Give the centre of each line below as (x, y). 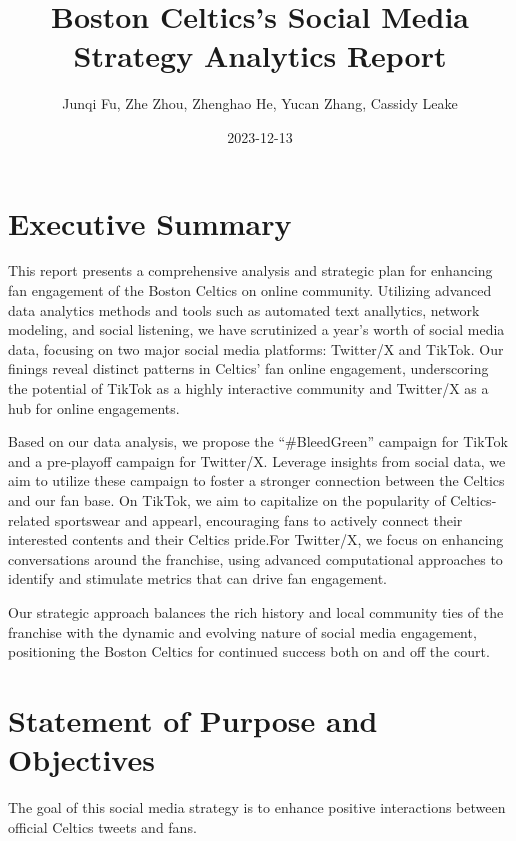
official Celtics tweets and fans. (102, 826)
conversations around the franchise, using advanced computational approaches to (255, 558)
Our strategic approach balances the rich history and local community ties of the (256, 611)
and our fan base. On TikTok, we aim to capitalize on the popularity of (227, 499)
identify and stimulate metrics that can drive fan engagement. (198, 578)
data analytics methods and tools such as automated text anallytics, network (244, 309)
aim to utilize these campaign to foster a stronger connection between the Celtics (256, 480)
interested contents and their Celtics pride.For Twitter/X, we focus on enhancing (256, 539)
